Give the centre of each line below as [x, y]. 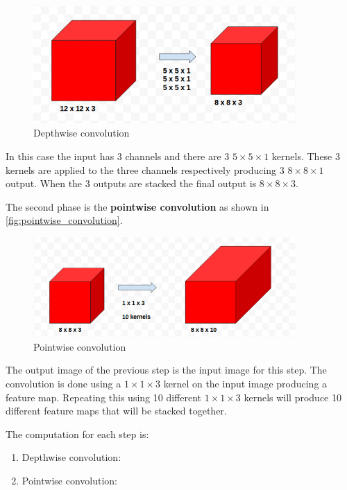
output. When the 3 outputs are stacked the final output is [131, 183]
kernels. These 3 [306, 156]
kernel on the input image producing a [245, 383]
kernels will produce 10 [293, 397]
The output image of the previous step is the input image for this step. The [166, 370]
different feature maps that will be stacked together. [116, 411]
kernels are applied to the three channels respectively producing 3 [145, 169]
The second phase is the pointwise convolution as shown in [137, 206]
